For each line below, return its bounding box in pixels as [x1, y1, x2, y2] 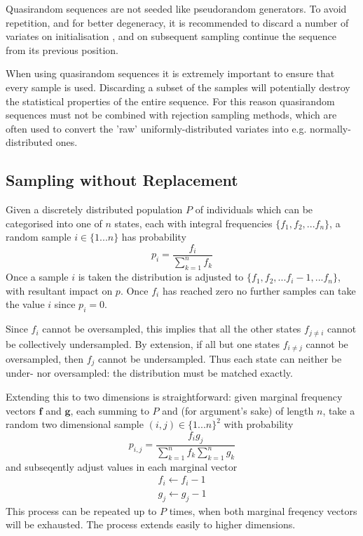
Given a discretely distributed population [6, 202, 183, 217]
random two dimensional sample [6, 417, 144, 431]
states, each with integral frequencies [114, 215, 273, 230]
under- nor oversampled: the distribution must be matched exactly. [6, 366, 293, 380]
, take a [322, 403, 355, 417]
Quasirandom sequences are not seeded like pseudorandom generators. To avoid [6, 1, 347, 15]
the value [6, 297, 45, 311]
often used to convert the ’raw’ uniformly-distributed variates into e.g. [6, 121, 307, 135]
